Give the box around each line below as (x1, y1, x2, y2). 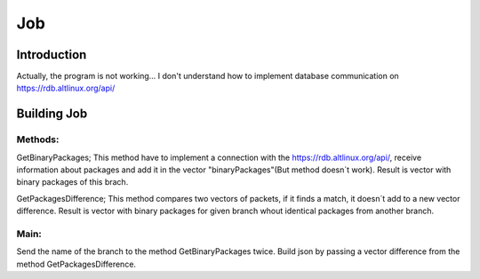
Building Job (16, 107, 88, 122)
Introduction (16, 47, 87, 62)
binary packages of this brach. (16, 177, 129, 187)
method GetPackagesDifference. (16, 259, 137, 269)
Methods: (16, 133, 60, 146)
